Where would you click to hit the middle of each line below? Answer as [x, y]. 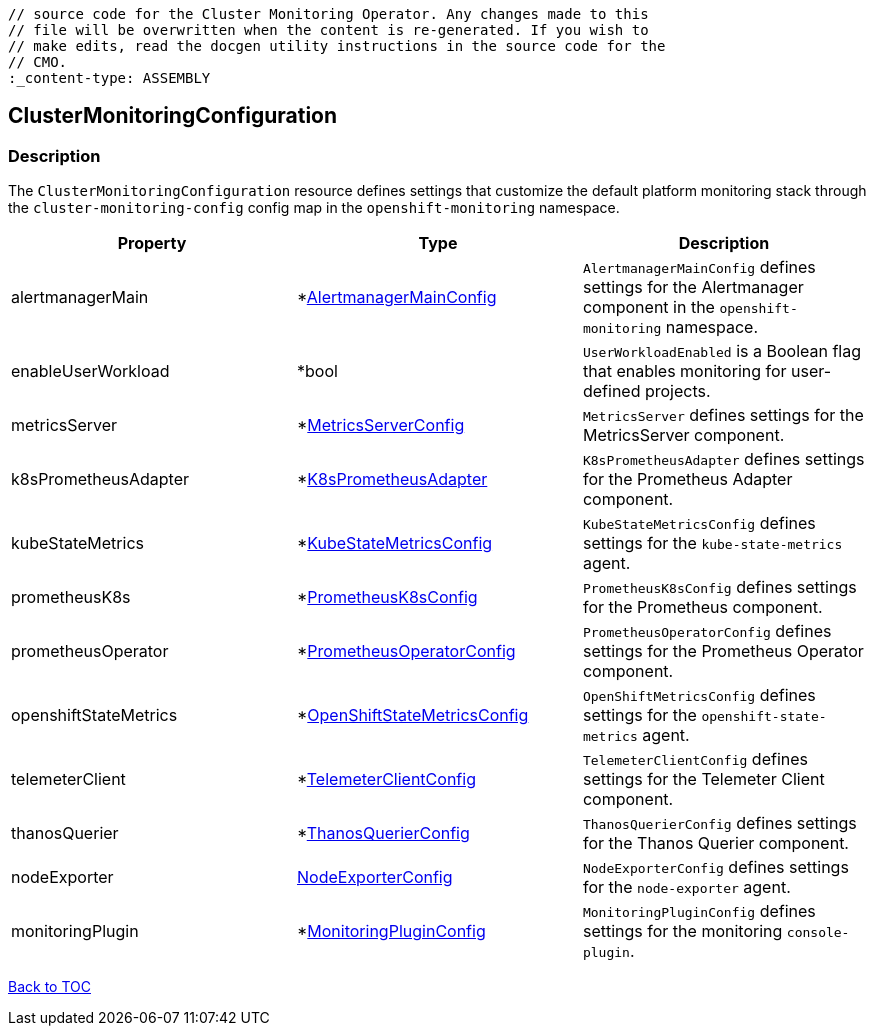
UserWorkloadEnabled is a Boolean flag [722, 351]
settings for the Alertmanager [693, 287]
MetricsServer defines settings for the [723, 415]
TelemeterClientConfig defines [695, 759]
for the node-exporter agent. [686, 887]
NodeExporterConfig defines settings [715, 867]
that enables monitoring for [684, 371]
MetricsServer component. [683, 435]
